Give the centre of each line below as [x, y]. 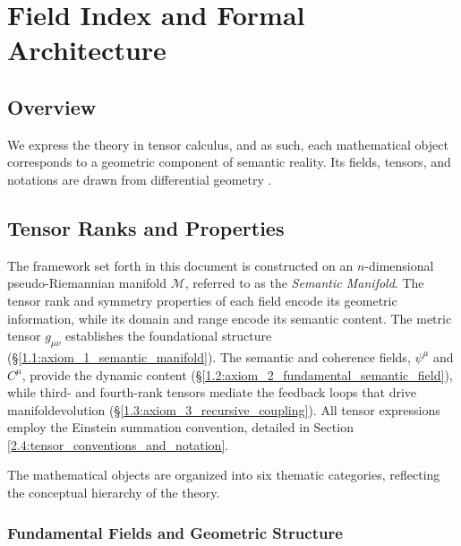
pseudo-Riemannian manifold [87, 283]
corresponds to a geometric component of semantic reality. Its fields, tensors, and [229, 162]
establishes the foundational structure [169, 336]
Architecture [87, 50]
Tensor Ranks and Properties [146, 227]
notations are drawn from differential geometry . [140, 179]
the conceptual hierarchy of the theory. [114, 493]
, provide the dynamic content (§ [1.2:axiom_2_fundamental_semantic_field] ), [237, 374]
